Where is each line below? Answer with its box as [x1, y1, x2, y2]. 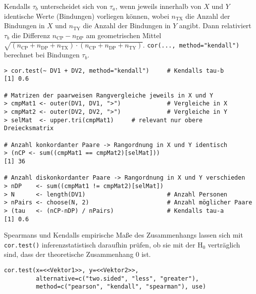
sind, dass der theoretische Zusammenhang [4, 249, 134, 259]
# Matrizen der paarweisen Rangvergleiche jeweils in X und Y [4, 92, 213, 99]
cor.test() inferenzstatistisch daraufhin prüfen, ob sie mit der [4, 239, 196, 249]
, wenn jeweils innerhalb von [115, 1, 202, 11]
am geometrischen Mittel [86, 30, 161, 40]
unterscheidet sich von [40, 1, 107, 11]
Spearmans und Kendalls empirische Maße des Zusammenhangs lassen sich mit [4, 230, 243, 240]
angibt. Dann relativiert [179, 20, 252, 31]
